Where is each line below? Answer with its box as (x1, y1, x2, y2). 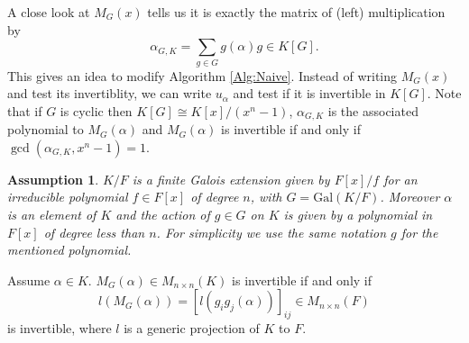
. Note (427, 84, 462, 103)
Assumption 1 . (7, 169, 99, 188)
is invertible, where (7, 319, 112, 338)
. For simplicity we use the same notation (156, 222, 387, 241)
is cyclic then (60, 101, 133, 120)
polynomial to (7, 120, 84, 139)
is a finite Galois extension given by (132, 169, 330, 188)
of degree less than (43, 222, 145, 241)
